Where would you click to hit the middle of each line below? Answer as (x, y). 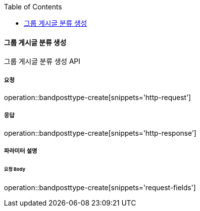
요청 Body (15, 169)
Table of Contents (33, 7)
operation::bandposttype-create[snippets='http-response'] (100, 133)
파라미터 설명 (21, 151)
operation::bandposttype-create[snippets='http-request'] (98, 97)
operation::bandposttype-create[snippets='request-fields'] (100, 187)
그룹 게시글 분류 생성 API (42, 61)
